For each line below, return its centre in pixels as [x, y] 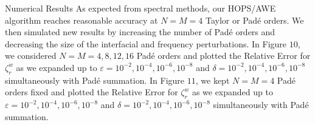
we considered [31, 56]
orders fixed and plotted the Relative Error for [92, 92]
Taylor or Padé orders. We [254, 20]
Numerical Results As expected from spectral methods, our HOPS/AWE [140, 8]
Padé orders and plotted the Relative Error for [223, 56]
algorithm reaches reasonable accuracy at [81, 20]
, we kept [213, 80]
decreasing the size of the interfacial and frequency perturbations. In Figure [146, 43]
